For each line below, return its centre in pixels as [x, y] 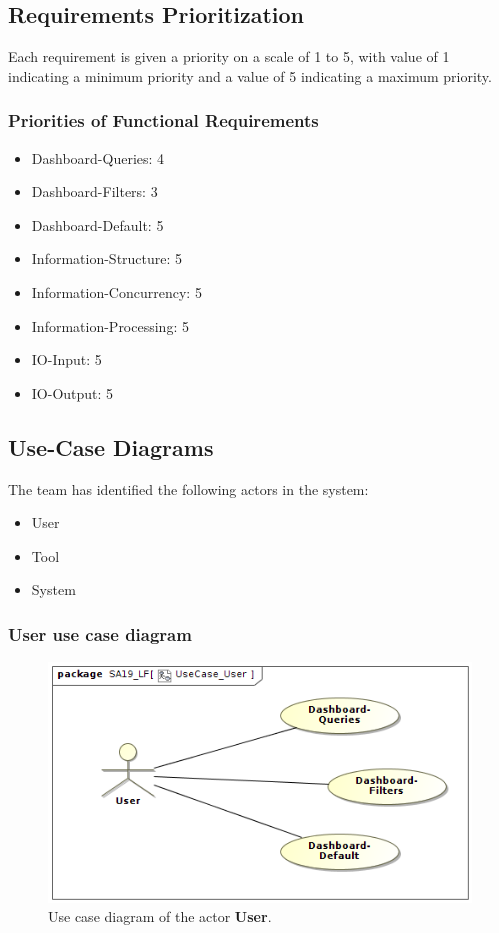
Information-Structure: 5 [107, 258]
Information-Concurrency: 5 [116, 291]
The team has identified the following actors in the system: [188, 488]
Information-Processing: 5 [110, 325]
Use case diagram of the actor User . [160, 916]
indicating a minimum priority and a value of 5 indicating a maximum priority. [250, 75]
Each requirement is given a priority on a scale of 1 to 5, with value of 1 [229, 56]
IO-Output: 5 [72, 392]
